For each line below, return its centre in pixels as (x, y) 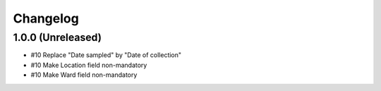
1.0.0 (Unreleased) (58, 37)
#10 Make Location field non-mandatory (89, 65)
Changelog (46, 18)
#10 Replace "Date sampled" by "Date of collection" (106, 55)
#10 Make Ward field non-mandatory (84, 75)
